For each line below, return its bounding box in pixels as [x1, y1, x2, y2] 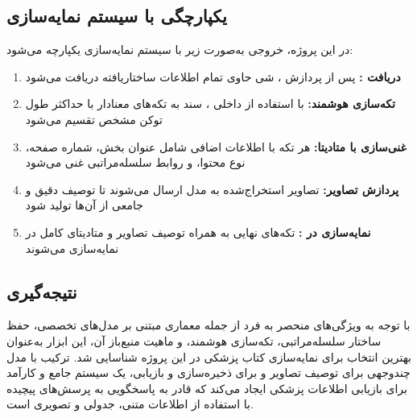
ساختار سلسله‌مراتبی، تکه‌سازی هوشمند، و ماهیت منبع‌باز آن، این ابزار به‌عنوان [6, 332, 382, 349]
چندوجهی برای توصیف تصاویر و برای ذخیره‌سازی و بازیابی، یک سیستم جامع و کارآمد [6, 364, 411, 381]
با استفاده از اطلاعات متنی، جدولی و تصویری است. [6, 395, 254, 412]
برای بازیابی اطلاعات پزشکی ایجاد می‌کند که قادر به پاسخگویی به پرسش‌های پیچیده [6, 379, 407, 396]
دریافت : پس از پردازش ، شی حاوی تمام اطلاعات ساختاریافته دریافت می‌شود [25, 68, 401, 85]
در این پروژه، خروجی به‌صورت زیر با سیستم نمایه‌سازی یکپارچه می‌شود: [6, 41, 353, 58]
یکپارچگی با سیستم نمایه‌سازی [6, 3, 227, 28]
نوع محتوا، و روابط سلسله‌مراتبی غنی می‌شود [25, 154, 246, 171]
